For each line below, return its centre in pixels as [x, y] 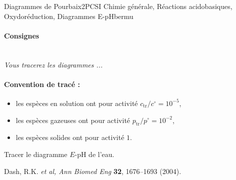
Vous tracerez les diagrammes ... [53, 64]
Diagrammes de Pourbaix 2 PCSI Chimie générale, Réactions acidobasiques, [118, 6]
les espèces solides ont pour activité [70, 137]
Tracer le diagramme [36, 154]
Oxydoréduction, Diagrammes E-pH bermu [69, 16]
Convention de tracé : [42, 84]
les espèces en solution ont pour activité [77, 103]
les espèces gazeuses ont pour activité [73, 120]
